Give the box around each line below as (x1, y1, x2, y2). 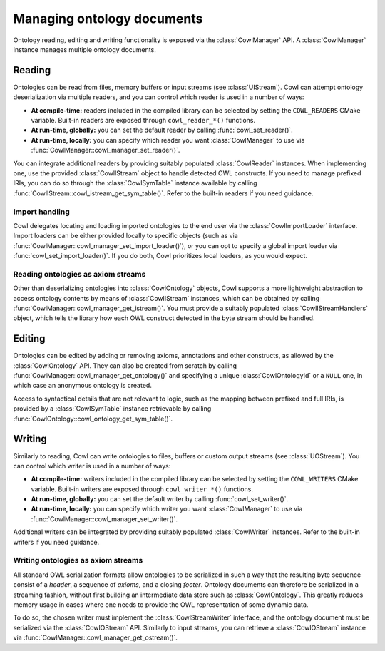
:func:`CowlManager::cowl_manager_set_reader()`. (31, 146, 180, 155)
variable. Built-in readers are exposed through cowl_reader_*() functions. (31, 116, 256, 125)
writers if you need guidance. (13, 538, 100, 546)
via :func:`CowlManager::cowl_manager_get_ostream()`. (13, 633, 178, 642)
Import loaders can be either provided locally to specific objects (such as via (13, 232, 238, 240)
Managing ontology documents (13, 11, 203, 26)
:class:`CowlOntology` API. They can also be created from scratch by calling (13, 361, 237, 370)
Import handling (13, 207, 71, 217)
